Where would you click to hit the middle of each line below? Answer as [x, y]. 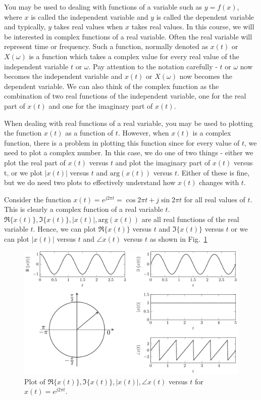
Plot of [35, 381]
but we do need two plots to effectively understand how [90, 182]
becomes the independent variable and [63, 76]
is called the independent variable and [90, 16]
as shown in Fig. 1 [178, 239]
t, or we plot [23, 172]
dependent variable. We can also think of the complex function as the [112, 86]
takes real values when [88, 27]
